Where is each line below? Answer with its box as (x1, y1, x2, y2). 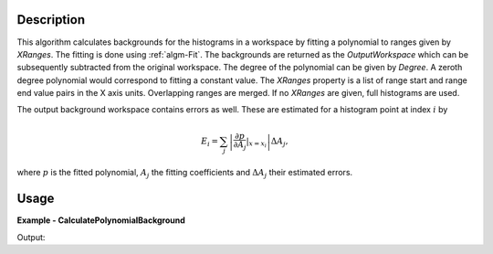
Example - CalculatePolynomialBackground (16, 215, 186, 226)
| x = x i (246, 135, 267, 150)
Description (16, 12, 86, 27)
